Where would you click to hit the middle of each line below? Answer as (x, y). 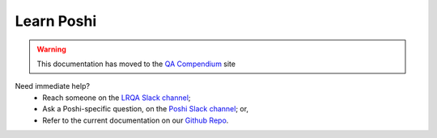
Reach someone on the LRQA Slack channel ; (117, 98)
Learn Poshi (56, 21)
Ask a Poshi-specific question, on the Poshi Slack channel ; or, (146, 109)
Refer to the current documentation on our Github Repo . (136, 120)
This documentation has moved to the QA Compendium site (136, 64)
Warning (51, 49)
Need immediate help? (53, 86)
